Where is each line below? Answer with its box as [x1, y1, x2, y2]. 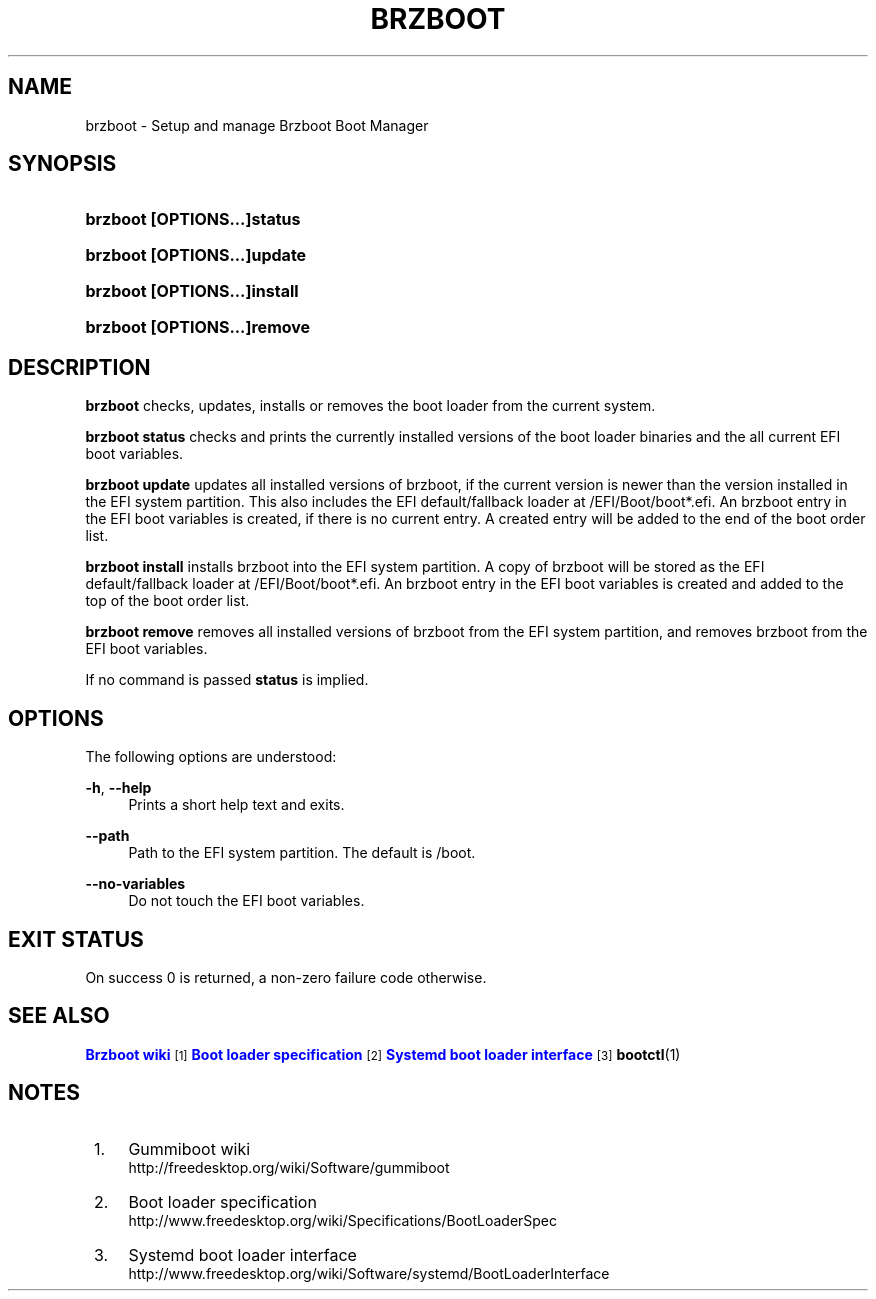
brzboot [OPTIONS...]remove [85, 317, 311, 338]
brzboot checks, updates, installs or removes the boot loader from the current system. [85, 397, 656, 415]
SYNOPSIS [8, 151, 117, 177]
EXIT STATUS [8, 926, 144, 952]
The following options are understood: [85, 748, 337, 766]
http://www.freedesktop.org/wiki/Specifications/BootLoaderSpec [128, 1211, 558, 1229]
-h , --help [85, 779, 152, 797]
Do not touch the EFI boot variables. [128, 892, 365, 910]
